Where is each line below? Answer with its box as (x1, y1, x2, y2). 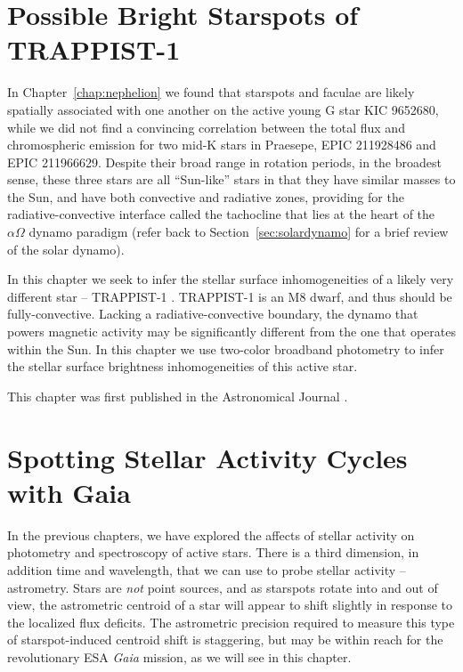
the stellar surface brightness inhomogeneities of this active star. (7, 357, 358, 376)
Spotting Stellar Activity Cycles (7, 439, 408, 475)
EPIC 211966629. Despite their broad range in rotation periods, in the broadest (7, 152, 442, 171)
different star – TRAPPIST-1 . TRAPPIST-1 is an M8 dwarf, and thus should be (7, 287, 452, 305)
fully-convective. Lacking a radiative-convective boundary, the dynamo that (7, 304, 418, 323)
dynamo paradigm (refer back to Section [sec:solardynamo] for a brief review (28, 223, 449, 241)
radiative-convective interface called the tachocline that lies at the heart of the (7, 205, 435, 223)
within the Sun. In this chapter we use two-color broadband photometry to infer (7, 339, 444, 358)
